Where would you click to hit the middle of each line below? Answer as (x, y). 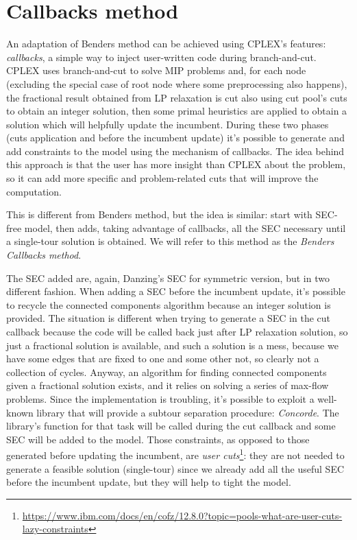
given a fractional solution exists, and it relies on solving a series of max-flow (168, 385)
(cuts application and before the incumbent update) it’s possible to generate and (175, 138)
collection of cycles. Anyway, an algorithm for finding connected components (167, 372)
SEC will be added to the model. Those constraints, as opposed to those (158, 439)
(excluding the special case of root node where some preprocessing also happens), (177, 83)
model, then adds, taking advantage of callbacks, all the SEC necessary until (185, 227)
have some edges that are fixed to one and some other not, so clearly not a (163, 359)
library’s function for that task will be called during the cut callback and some (171, 426)
